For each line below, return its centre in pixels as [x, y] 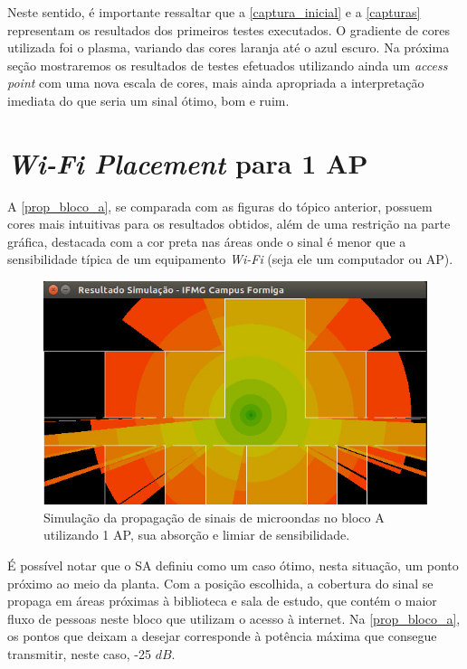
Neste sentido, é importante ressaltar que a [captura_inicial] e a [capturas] [214, 12]
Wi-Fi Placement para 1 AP [188, 163]
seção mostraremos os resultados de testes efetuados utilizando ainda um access [228, 65]
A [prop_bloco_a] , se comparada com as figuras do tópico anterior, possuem [220, 206]
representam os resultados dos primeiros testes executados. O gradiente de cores [229, 29]
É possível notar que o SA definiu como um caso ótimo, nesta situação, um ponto [233, 565]
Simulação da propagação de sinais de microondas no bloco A [214, 517]
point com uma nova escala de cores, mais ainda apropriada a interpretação [216, 83]
